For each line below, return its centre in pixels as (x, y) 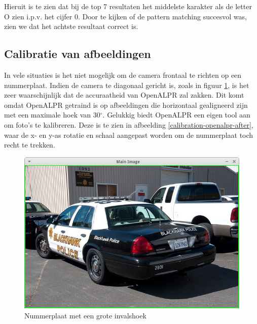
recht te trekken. (30, 145)
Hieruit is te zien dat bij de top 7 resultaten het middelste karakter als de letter (128, 6)
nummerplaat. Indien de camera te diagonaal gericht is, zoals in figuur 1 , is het (127, 85)
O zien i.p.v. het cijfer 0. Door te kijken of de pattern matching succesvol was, (125, 16)
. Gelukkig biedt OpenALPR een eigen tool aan (176, 115)
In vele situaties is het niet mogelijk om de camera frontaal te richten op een (123, 75)
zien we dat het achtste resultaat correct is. (71, 26)
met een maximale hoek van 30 (52, 115)
